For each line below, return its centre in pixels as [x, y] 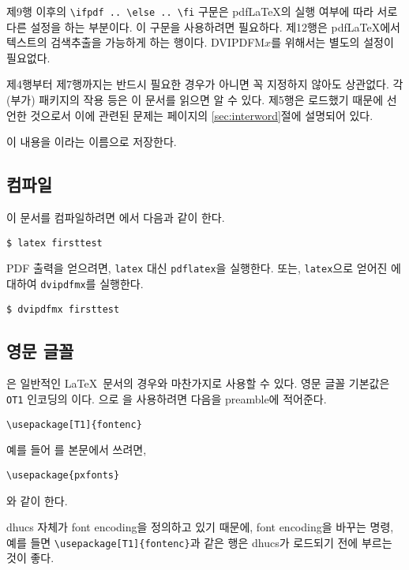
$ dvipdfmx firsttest [63, 309]
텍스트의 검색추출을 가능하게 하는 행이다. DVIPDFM [136, 42]
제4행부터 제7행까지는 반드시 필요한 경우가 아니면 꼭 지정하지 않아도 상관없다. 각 [205, 84]
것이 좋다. [30, 558]
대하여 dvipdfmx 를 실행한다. [75, 283]
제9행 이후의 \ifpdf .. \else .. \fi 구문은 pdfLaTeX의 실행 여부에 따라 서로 [202, 11]
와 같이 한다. [37, 500]
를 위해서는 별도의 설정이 [332, 42]
